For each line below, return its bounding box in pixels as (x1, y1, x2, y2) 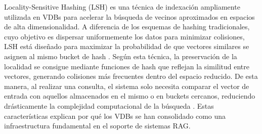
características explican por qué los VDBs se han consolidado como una (4, 110, 226, 121)
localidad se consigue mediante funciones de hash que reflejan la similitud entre (4, 61, 250, 71)
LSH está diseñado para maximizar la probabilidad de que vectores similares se (4, 41, 249, 52)
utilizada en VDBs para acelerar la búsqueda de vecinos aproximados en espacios (4, 11, 255, 22)
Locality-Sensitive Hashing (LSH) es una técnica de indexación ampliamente (4, 2, 240, 12)
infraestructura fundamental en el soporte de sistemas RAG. (4, 120, 191, 131)
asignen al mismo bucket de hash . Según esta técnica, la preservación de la (4, 51, 237, 61)
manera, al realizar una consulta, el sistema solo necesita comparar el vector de (4, 80, 249, 91)
